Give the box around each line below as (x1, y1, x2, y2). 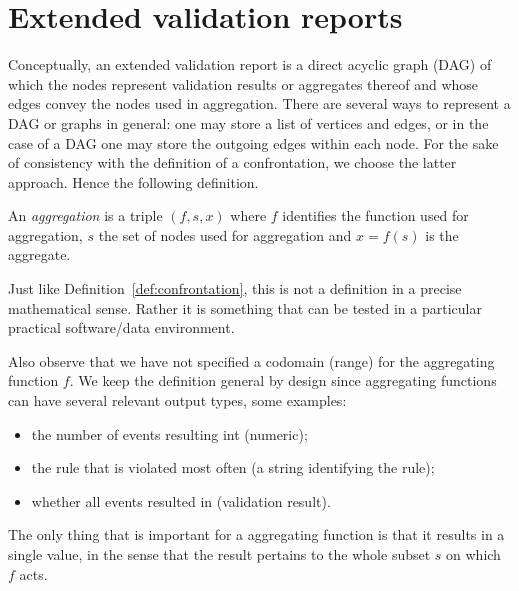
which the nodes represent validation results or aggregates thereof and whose (8, 73, 479, 94)
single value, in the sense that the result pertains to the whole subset (8, 544, 431, 564)
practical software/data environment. (8, 317, 235, 338)
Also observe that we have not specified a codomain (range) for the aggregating (8, 350, 495, 371)
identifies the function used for (282, 205, 469, 226)
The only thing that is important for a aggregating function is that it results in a (8, 524, 505, 545)
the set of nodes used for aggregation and (98, 224, 352, 245)
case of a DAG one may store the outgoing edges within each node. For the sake (8, 132, 499, 153)
